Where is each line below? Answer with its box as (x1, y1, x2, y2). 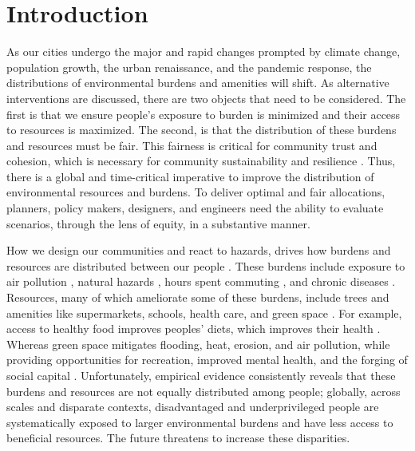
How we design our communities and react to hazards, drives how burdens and (6, 242, 391, 259)
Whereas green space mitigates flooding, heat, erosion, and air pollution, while (6, 335, 390, 352)
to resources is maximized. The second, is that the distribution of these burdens (6, 121, 397, 138)
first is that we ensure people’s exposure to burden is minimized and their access (6, 105, 401, 122)
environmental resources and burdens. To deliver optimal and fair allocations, (6, 184, 385, 200)
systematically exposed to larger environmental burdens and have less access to (6, 413, 393, 430)
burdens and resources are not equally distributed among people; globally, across (6, 382, 401, 399)
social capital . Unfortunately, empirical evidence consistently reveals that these (6, 367, 396, 383)
